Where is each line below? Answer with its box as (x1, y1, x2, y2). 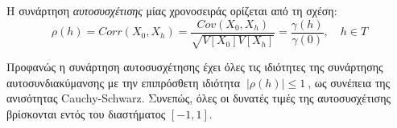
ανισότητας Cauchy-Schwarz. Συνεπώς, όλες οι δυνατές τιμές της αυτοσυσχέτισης (6, 90, 391, 106)
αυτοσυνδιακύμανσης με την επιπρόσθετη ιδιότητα (6, 74, 241, 90)
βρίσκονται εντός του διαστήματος (6, 105, 166, 122)
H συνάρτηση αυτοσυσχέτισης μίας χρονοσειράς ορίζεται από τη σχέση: (6, 2, 337, 18)
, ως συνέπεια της (308, 74, 391, 90)
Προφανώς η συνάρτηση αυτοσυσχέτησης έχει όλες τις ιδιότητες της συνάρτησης (6, 58, 383, 75)
